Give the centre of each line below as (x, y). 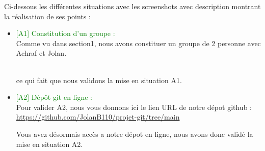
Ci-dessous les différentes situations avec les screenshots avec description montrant (132, 6)
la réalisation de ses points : (47, 16)
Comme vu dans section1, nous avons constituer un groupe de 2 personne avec (138, 43)
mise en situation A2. (49, 144)
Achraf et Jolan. (41, 53)
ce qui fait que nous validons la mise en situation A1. (99, 80)
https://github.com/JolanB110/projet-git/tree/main (98, 117)
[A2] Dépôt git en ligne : (54, 97)
